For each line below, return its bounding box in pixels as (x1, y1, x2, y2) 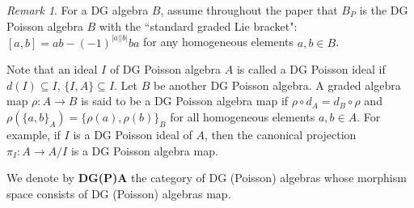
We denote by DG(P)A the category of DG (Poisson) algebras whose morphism (6, 169, 407, 186)
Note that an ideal (6, 61, 98, 78)
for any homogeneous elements (143, 33, 294, 50)
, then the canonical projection (204, 126, 357, 142)
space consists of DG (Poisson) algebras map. (6, 185, 231, 202)
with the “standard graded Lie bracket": (99, 17, 298, 34)
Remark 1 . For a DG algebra (6, 2, 149, 18)
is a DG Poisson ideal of (73, 126, 192, 142)
